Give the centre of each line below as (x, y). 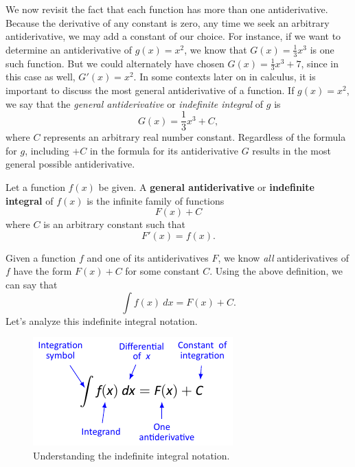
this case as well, (41, 77)
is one (322, 49)
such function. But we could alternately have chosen (115, 63)
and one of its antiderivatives (148, 257)
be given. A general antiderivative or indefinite (206, 187)
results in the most (291, 150)
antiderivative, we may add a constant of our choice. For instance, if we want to (173, 36)
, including (47, 150)
